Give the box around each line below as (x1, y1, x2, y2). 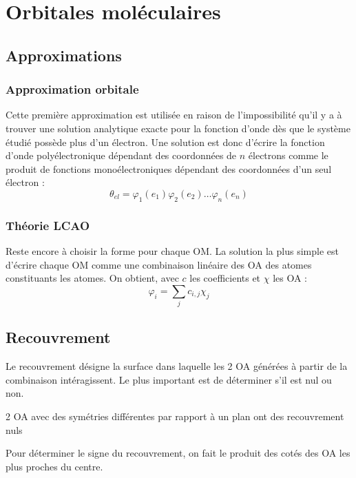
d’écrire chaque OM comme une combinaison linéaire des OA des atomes (6, 257, 312, 271)
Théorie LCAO (6, 216, 90, 233)
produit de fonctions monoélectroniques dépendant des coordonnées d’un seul (6, 161, 332, 176)
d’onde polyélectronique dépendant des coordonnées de (6, 148, 237, 163)
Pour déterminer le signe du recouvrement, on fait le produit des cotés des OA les (6, 446, 350, 460)
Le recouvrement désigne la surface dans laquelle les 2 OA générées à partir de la (6, 359, 348, 373)
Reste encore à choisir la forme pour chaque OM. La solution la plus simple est (6, 243, 339, 258)
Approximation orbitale (6, 81, 139, 98)
